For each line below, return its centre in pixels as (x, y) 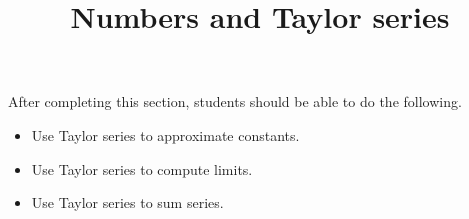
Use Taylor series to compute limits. (142, 168)
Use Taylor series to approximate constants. (165, 134)
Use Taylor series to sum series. (127, 202)
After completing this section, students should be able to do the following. (235, 101)
